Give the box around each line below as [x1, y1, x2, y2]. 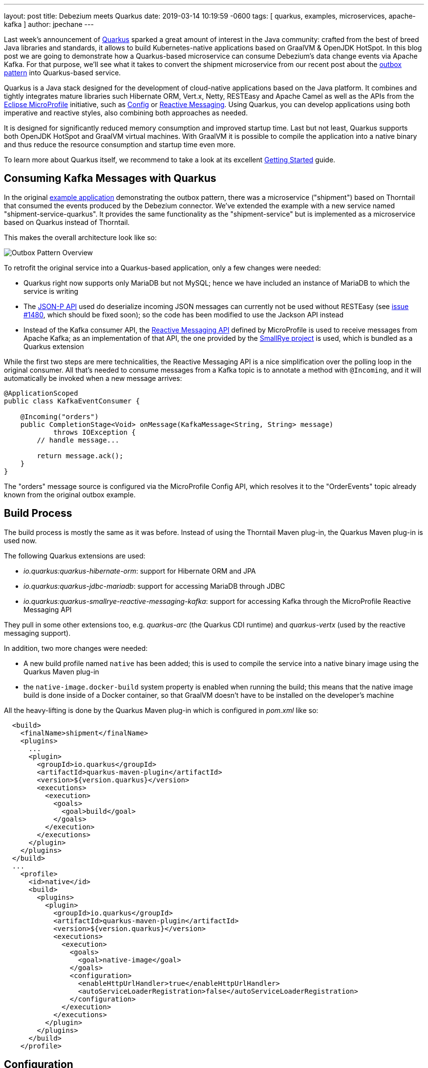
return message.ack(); [37, 451, 124, 460]
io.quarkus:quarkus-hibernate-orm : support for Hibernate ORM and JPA [23, 566, 256, 575]
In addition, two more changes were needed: [4, 644, 148, 652]
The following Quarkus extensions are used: [4, 551, 146, 560]
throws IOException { [53, 428, 136, 436]
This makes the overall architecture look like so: [4, 233, 157, 242]
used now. [4, 536, 37, 545]
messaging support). [4, 628, 71, 637]
